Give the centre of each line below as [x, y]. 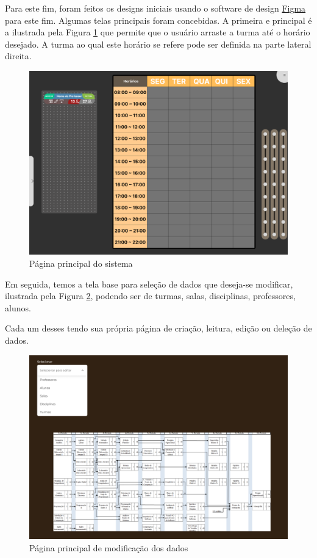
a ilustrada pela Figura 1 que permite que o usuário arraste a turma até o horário [158, 32]
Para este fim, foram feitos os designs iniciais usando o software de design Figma [155, 8]
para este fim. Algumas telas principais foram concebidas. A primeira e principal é [158, 20]
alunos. [18, 307]
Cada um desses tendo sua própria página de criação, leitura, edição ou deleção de [158, 328]
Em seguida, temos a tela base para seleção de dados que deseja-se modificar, [149, 284]
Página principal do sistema [81, 263]
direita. [18, 56]
